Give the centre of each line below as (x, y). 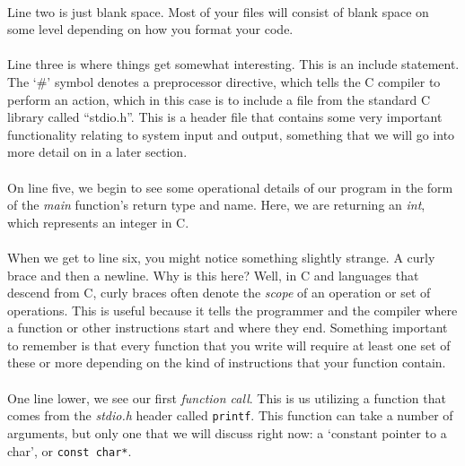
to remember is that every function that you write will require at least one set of (229, 345)
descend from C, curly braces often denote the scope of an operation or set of (219, 293)
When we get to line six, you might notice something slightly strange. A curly (221, 257)
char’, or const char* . (70, 450)
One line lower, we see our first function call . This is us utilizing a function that (227, 397)
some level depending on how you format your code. (150, 29)
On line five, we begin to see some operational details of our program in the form (230, 187)
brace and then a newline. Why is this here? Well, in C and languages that (213, 275)
